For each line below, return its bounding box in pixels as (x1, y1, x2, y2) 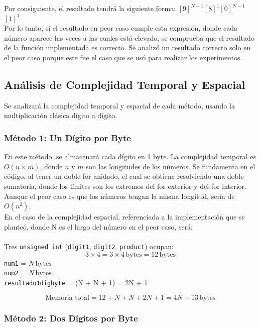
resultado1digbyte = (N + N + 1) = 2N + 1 (4, 277, 148, 287)
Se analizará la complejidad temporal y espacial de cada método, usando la (4, 100, 235, 111)
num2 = (4, 267, 27, 278)
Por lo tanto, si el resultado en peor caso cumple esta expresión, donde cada (4, 23, 238, 33)
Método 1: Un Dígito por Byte (4, 131, 131, 144)
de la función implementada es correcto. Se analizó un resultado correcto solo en (4, 42, 251, 53)
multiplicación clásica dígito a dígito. (4, 110, 117, 121)
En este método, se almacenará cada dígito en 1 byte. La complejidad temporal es (4, 151, 256, 162)
